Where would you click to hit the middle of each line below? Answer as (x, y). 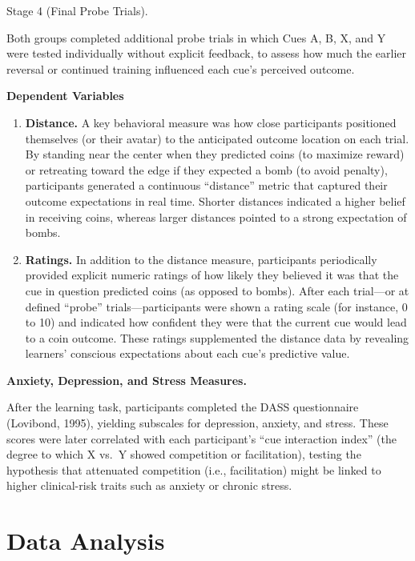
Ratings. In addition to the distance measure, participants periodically (201, 259)
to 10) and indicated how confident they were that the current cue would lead (216, 322)
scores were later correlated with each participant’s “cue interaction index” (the (201, 438)
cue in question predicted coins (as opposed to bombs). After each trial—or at (217, 290)
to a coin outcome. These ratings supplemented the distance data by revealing (217, 337)
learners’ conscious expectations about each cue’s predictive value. (187, 353)
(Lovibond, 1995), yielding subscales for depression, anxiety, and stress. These (197, 423)
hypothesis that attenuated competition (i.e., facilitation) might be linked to (194, 469)
